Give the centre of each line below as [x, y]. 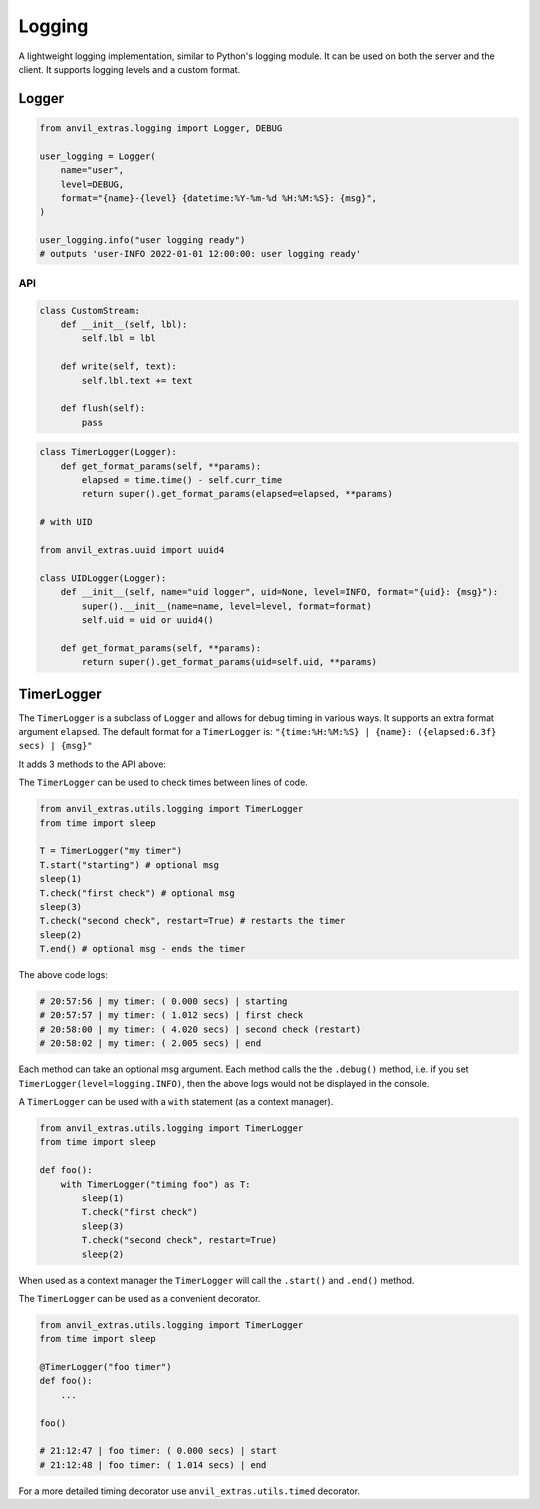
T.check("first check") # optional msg [137, 893]
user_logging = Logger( [98, 156]
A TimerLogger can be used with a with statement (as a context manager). [176, 1102]
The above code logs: [63, 975]
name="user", [92, 170]
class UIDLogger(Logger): [103, 578]
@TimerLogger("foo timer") [105, 1367]
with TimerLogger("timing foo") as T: [155, 1184]
